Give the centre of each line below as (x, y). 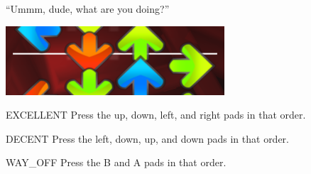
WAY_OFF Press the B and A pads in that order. (116, 162)
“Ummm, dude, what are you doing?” (88, 9)
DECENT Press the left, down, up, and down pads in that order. (148, 138)
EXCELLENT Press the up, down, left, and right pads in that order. (156, 115)
